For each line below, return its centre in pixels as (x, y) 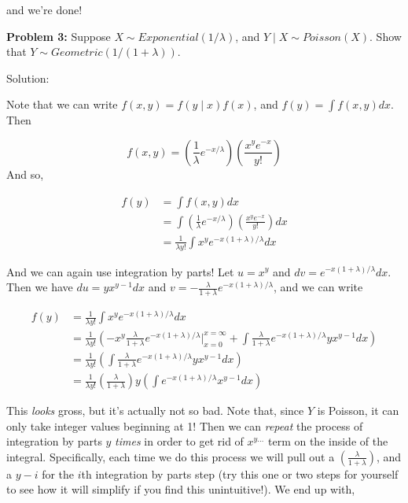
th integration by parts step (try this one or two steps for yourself (240, 473)
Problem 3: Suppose (59, 36)
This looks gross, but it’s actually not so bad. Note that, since (155, 411)
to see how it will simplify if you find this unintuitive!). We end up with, (181, 489)
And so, (25, 174)
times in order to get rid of (179, 441)
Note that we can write (62, 104)
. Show (386, 36)
